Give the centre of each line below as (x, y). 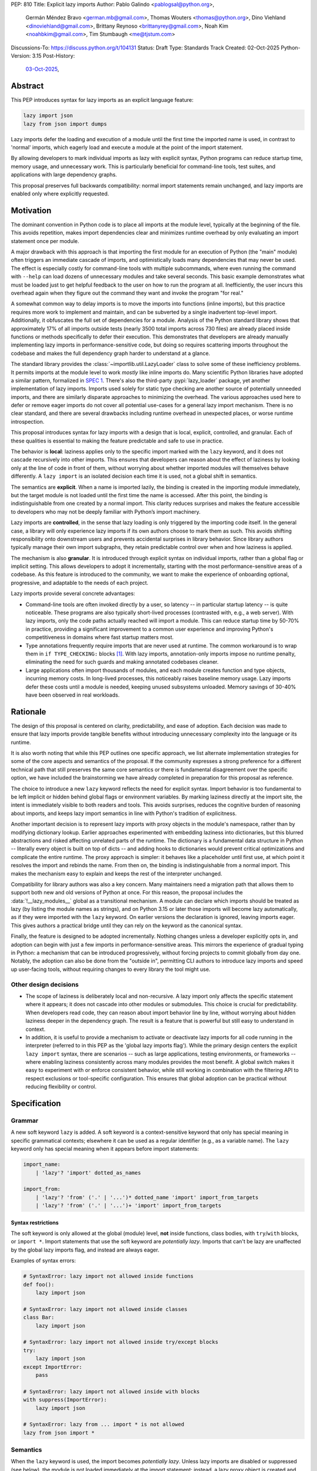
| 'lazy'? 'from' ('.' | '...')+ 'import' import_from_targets (129, 1206)
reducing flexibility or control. (61, 1087)
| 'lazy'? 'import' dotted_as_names (88, 1173)
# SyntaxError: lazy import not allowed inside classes (105, 1309)
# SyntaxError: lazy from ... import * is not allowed (104, 1425)
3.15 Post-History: (53, 55)
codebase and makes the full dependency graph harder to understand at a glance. (111, 353)
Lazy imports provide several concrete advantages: (73, 594)
